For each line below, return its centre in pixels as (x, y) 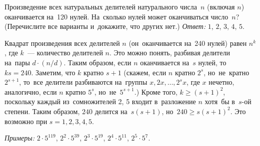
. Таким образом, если (97, 62)
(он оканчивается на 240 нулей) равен (188, 43)
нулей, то (212, 62)
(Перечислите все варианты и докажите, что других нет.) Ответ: (105, 26)
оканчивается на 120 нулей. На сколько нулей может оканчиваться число (116, 16)
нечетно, (221, 82)
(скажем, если (145, 72)
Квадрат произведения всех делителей (62, 43)
